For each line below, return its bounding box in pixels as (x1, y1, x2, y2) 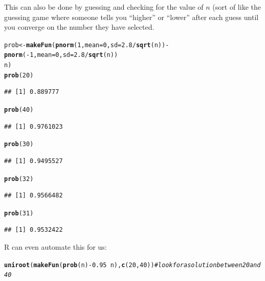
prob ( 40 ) (4, 106, 34, 113)
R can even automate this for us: (4, 242, 107, 252)
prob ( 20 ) (4, 71, 34, 79)
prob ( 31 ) (4, 209, 34, 217)
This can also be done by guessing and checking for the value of (4, 2, 204, 12)
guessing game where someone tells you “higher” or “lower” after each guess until (4, 11, 259, 22)
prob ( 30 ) (4, 140, 34, 148)
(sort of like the (212, 2, 261, 12)
